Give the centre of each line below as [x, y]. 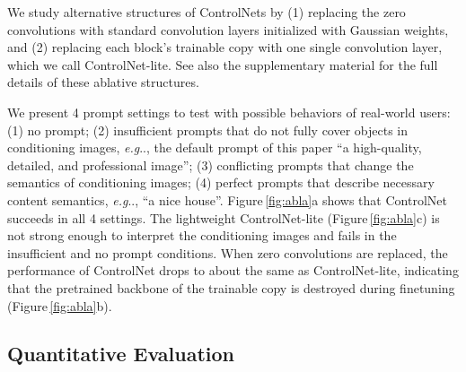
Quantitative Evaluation [121, 354]
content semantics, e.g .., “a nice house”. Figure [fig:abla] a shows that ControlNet [227, 199]
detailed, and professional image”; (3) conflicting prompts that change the [211, 164]
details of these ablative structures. [103, 82]
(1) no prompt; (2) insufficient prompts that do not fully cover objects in [208, 130]
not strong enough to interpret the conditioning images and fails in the [202, 235]
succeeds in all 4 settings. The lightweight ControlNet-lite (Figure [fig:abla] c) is [224, 217]
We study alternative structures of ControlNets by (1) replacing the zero [207, 12]
